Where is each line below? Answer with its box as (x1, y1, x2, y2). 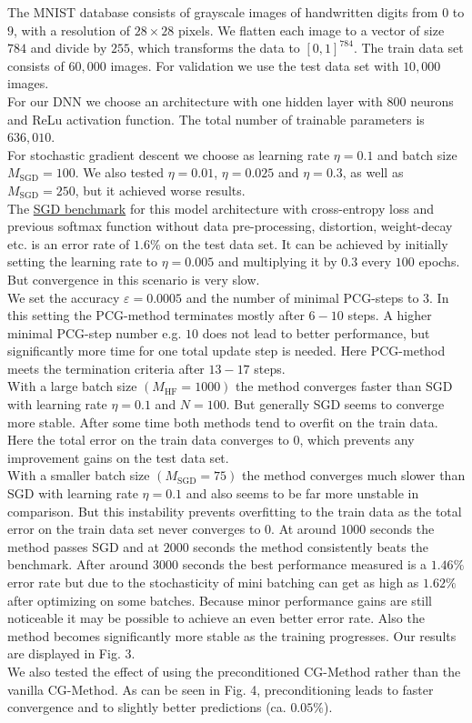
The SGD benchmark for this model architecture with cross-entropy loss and (7, 198, 435, 217)
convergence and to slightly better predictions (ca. (7, 698, 286, 717)
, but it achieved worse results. (75, 180, 246, 199)
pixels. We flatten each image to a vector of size (177, 20, 445, 39)
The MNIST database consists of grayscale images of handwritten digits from (7, 3, 438, 21)
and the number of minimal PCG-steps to (186, 287, 419, 306)
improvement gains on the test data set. (7, 447, 229, 467)
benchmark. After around (7, 555, 149, 574)
